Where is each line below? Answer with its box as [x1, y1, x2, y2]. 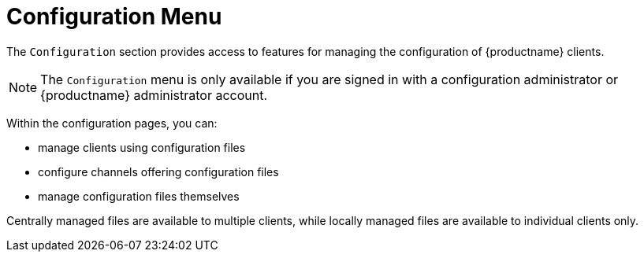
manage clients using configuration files [38, 140, 246, 154]
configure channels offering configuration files [38, 164, 279, 179]
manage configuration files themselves [38, 189, 240, 203]
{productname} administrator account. [40, 87, 268, 103]
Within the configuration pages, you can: [6, 116, 218, 130]
